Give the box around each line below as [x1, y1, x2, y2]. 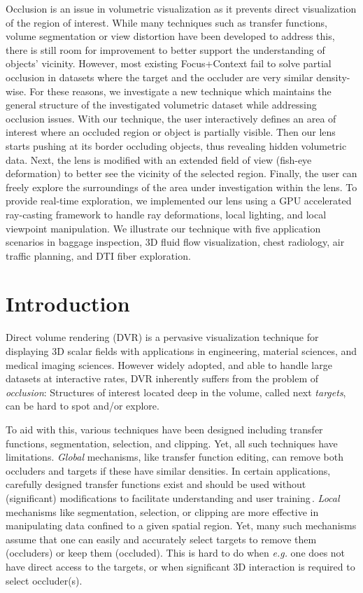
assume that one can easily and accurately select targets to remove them [6, 531, 317, 546]
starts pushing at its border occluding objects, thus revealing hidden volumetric [6, 138, 347, 153]
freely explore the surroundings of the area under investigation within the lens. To [6, 179, 357, 194]
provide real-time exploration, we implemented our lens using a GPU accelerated [6, 193, 352, 208]
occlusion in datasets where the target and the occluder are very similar [6, 69, 313, 84]
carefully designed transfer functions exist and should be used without [6, 477, 306, 491]
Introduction [6, 289, 130, 318]
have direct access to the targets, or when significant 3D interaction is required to [6, 559, 355, 573]
